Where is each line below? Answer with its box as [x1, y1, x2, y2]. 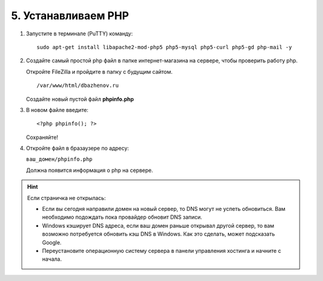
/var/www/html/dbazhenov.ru [36, 82, 119, 89]
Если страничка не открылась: [27, 194, 106, 201]
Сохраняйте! [26, 134, 59, 141]
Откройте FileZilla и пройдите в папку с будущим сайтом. [26, 68, 173, 75]
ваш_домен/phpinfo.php [26, 156, 93, 163]
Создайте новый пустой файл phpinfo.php [26, 95, 134, 102]
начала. [42, 255, 62, 263]
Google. [42, 238, 62, 246]
